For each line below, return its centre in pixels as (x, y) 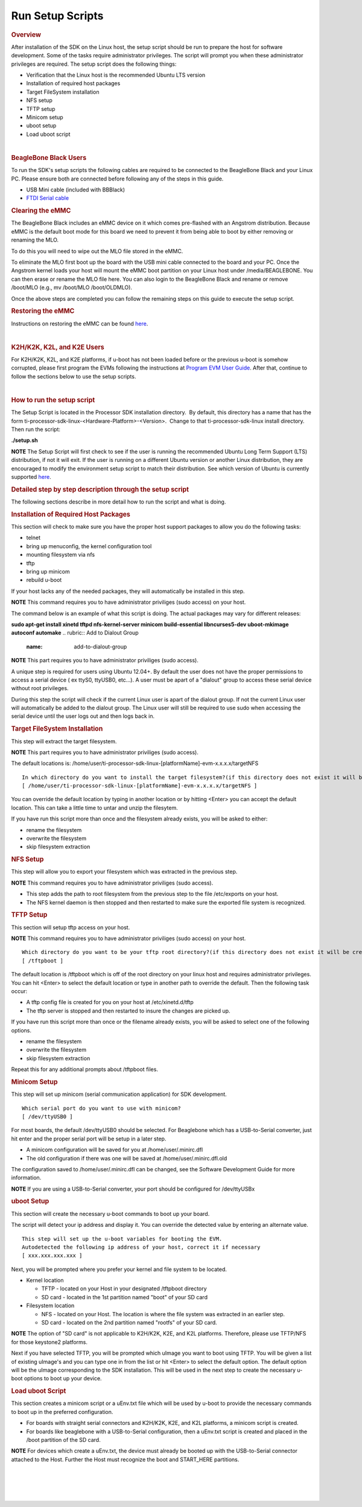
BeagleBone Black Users (49, 158)
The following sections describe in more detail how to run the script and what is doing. (119, 502)
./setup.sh (25, 440)
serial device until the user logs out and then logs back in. (83, 716)
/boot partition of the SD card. (63, 1440)
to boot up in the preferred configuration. (62, 1412)
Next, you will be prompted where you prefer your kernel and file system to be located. (119, 1269)
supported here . (31, 476)
